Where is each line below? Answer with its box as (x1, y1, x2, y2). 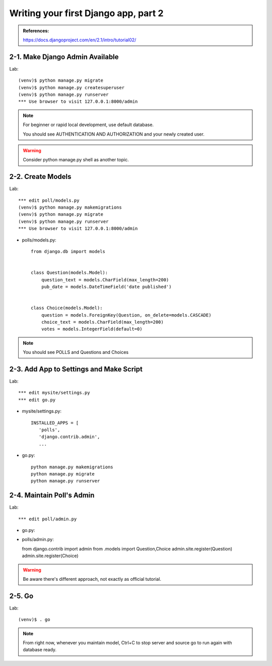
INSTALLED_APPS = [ (31, 420, 79, 426)
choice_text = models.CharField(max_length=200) (41, 319, 164, 325)
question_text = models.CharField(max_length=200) (41, 277, 169, 282)
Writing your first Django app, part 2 (9, 8, 164, 19)
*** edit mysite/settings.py (18, 390, 90, 396)
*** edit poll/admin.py (18, 516, 77, 522)
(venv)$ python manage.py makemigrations (18, 205, 122, 210)
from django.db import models (31, 249, 106, 254)
